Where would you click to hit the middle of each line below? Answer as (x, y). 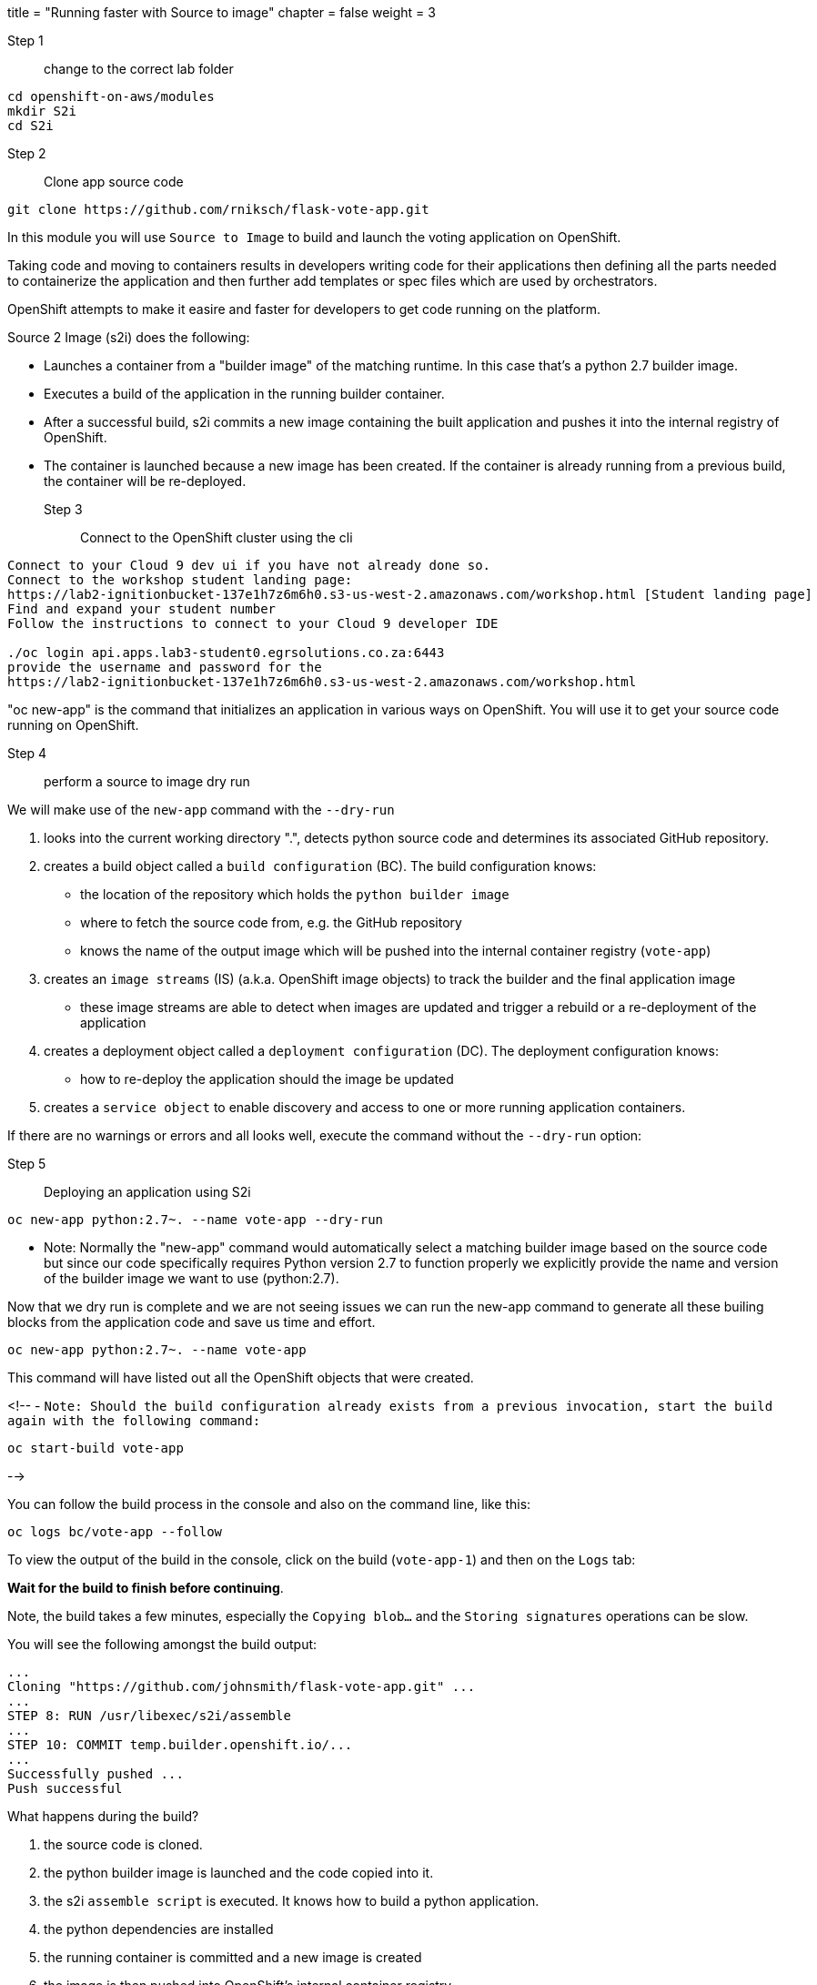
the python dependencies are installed (159, 1929)
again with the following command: (134, 1421)
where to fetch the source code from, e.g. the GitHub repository (271, 922)
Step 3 (63, 509)
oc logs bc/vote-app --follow (115, 1532)
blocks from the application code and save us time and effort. (192, 1322)
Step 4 (27, 753)
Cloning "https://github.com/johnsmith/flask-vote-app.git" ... (242, 1686)
